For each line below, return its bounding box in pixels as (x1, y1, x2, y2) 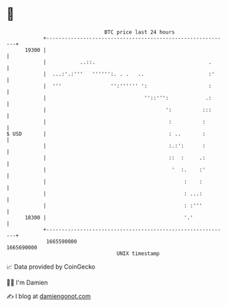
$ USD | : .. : (6, 130, 206, 137)
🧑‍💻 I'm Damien (6, 278, 49, 286)
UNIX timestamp (116, 250, 160, 257)
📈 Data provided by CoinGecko (6, 263, 96, 271)
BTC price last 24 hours (104, 29, 175, 36)
